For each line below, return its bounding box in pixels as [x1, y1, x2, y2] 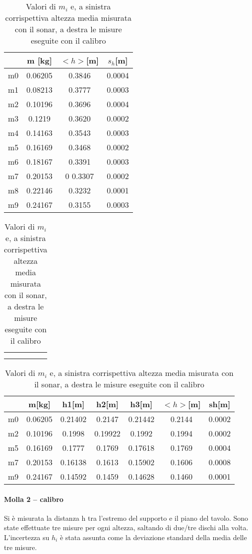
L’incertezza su [4, 532, 50, 542]
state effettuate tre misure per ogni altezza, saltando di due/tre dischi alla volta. [4, 522, 249, 533]
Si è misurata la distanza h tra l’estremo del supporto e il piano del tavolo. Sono [4, 512, 249, 523]
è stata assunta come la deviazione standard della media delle [60, 532, 247, 542]
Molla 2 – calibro [4, 493, 63, 504]
